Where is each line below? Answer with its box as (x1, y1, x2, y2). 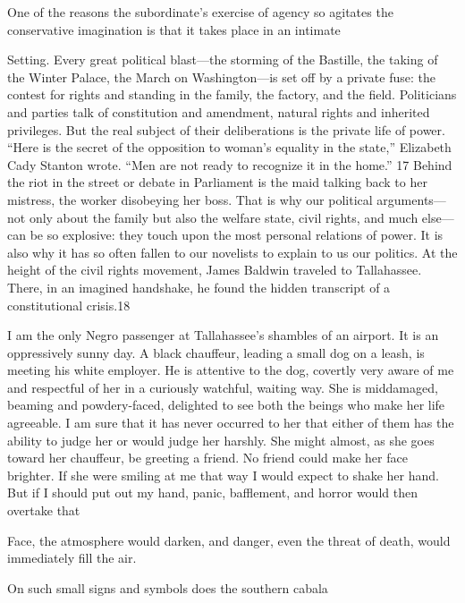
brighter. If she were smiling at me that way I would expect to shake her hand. (7, 465, 439, 484)
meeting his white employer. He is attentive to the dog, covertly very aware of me (7, 361, 454, 379)
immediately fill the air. (7, 548, 137, 567)
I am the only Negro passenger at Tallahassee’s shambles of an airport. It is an (7, 326, 439, 344)
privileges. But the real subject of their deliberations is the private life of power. (7, 120, 445, 139)
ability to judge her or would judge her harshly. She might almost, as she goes (7, 430, 435, 449)
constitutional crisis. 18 (7, 295, 131, 314)
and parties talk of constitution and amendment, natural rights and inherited (7, 102, 430, 121)
